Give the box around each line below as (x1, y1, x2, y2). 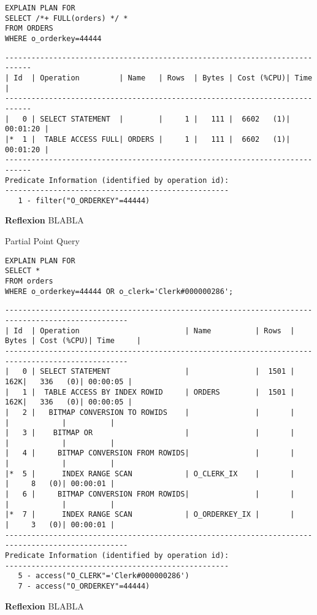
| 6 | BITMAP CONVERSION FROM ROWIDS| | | (5, 490, 295, 499)
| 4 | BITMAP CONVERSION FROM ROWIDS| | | (5, 449, 295, 458)
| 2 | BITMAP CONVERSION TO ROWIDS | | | (5, 408, 295, 417)
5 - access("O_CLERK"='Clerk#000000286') (18, 571, 189, 581)
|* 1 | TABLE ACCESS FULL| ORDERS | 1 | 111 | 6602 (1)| (5, 134, 291, 144)
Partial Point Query (5, 234, 80, 247)
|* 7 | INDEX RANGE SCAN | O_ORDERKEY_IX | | (5, 510, 295, 519)
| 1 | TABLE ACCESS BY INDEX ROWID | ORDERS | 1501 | (5, 387, 295, 396)
